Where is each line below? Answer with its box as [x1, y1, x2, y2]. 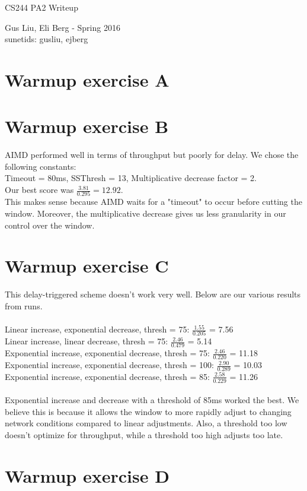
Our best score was [5, 183, 74, 196]
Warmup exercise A [5, 67, 170, 91]
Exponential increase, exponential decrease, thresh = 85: [5, 370, 210, 382]
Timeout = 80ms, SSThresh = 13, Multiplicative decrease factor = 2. [5, 172, 257, 184]
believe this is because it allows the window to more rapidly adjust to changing [5, 405, 292, 417]
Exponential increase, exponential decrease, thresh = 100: [5, 359, 214, 371]
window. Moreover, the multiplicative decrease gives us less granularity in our [5, 207, 286, 219]
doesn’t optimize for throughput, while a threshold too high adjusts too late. [5, 429, 283, 441]
